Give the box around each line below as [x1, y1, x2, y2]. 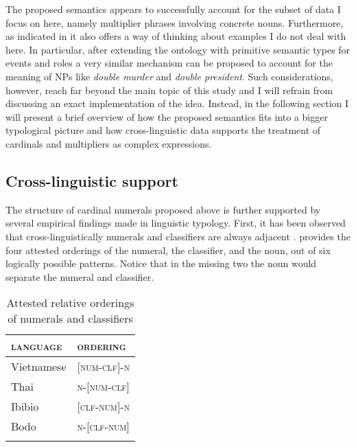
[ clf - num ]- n [77, 398, 130, 415]
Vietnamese [11, 358, 67, 375]
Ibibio [11, 398, 39, 415]
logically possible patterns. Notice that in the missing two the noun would [5, 256, 317, 271]
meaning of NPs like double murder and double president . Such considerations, [5, 69, 333, 83]
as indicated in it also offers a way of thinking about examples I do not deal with [5, 29, 346, 43]
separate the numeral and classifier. [5, 269, 154, 284]
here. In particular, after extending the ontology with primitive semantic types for [5, 42, 351, 56]
